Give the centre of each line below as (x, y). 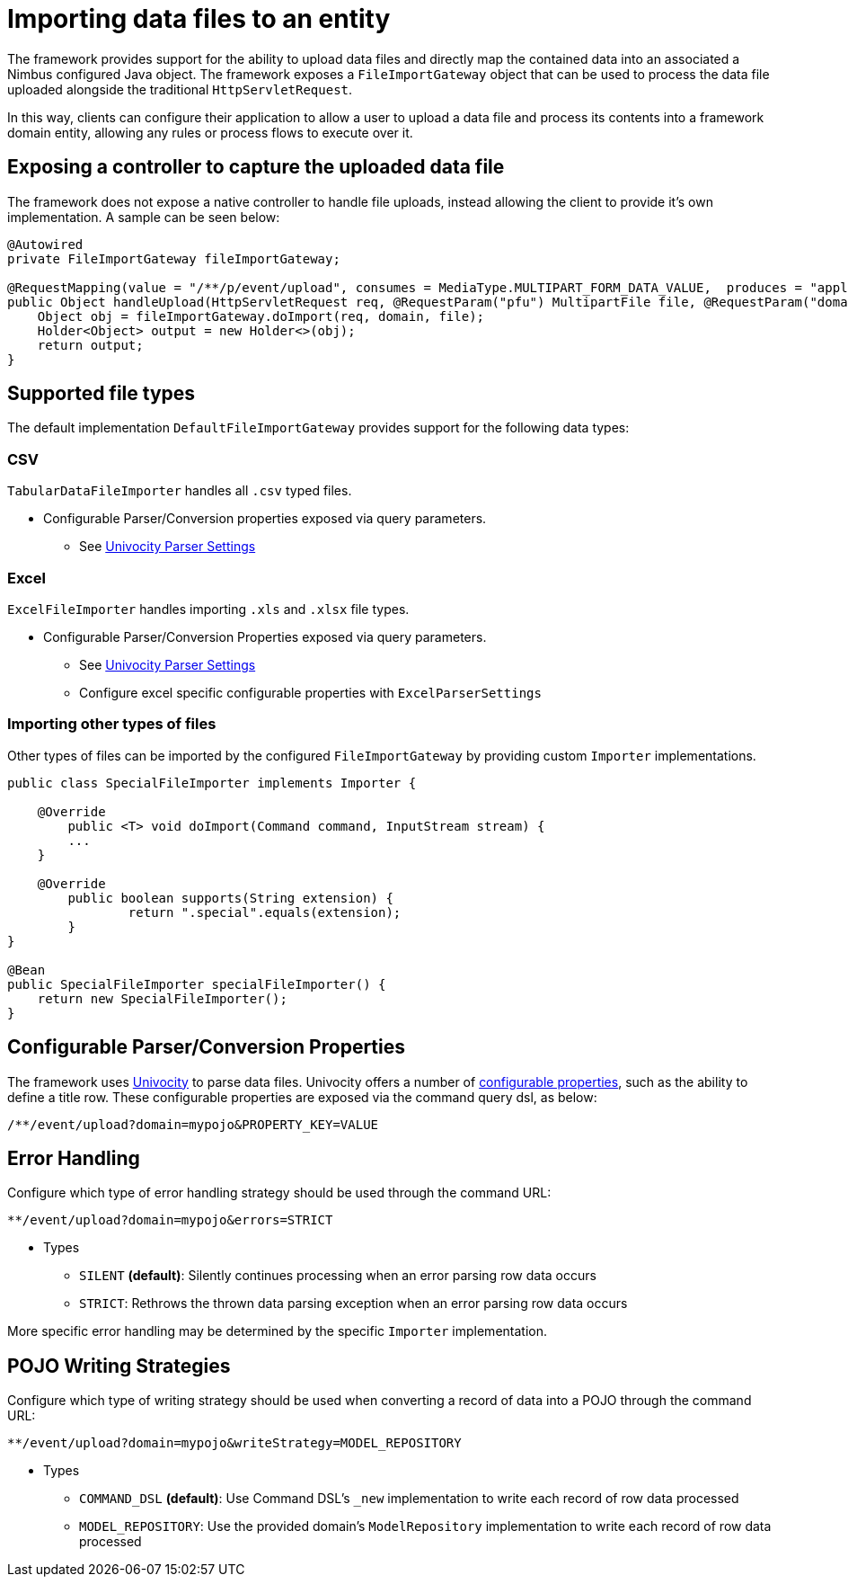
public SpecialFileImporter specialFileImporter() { (197, 984)
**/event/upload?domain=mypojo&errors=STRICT (170, 1220)
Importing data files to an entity (199, 19)
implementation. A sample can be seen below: (144, 217)
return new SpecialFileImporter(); (162, 998)
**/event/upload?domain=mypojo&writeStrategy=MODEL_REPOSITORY (234, 1443)
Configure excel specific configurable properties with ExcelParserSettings (310, 692)
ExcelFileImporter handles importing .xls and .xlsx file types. (208, 609)
